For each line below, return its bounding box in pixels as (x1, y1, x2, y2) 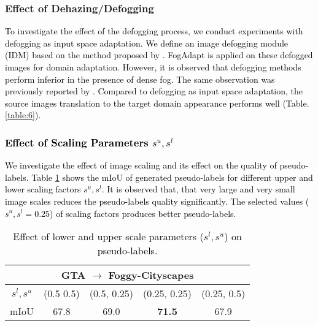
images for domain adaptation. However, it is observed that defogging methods (5, 61, 301, 73)
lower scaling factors (5, 183, 81, 195)
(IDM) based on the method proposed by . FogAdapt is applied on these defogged (5, 48, 313, 61)
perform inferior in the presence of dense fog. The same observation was (5, 72, 275, 85)
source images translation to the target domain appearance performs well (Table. (5, 96, 309, 109)
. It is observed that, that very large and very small (101, 183, 295, 195)
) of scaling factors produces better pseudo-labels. (50, 207, 236, 219)
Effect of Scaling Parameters (5, 134, 149, 150)
